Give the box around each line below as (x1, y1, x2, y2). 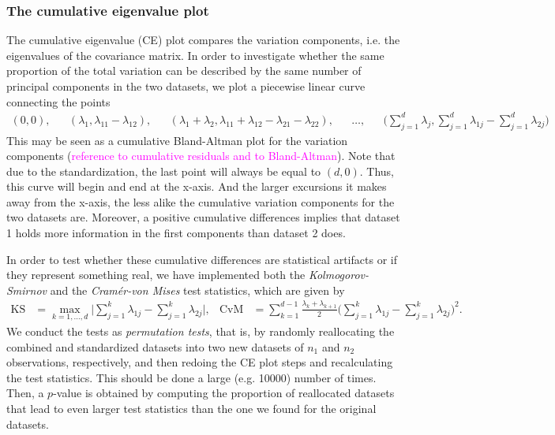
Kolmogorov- (308, 266, 369, 283)
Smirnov (6, 281, 47, 298)
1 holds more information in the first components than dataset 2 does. (6, 225, 346, 241)
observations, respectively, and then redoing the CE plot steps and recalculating (6, 354, 393, 370)
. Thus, (359, 162, 395, 179)
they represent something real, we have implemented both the (6, 266, 306, 283)
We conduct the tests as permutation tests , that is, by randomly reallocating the (6, 322, 395, 339)
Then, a (6, 385, 44, 401)
